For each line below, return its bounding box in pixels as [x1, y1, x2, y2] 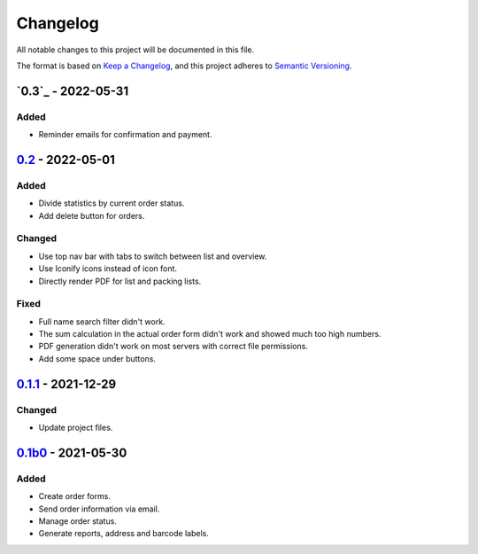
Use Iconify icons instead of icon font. [38, 263, 177, 274]
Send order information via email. [38, 503, 160, 514]
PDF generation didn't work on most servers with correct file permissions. [38, 341, 309, 352]
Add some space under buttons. [38, 353, 157, 363]
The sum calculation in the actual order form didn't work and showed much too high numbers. [38, 329, 382, 339]
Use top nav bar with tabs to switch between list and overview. [38, 251, 267, 261]
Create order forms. [38, 491, 111, 502]
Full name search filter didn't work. [38, 316, 166, 327]
